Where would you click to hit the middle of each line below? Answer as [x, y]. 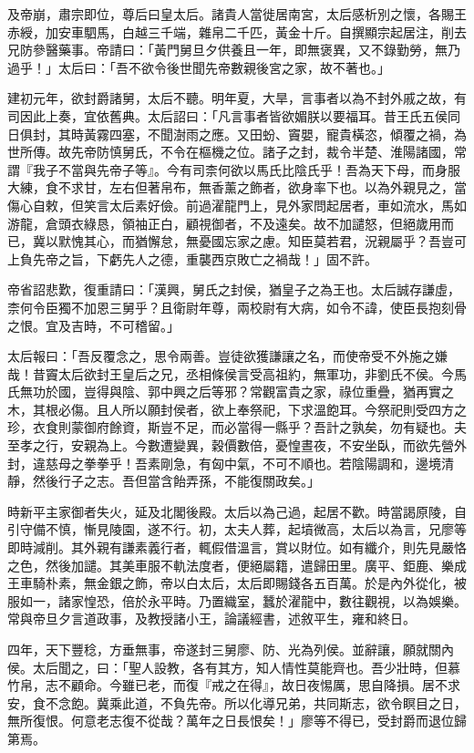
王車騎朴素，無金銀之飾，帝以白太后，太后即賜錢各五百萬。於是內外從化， [231, 583]
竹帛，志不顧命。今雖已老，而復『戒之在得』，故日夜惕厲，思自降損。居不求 [234, 685]
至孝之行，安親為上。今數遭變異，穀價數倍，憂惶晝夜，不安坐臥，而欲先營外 [237, 445]
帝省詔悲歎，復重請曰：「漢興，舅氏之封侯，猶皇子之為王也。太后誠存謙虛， [234, 289]
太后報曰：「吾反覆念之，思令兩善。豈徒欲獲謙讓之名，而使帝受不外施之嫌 [227, 356]
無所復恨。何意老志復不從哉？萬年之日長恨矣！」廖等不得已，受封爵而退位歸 [237, 721]
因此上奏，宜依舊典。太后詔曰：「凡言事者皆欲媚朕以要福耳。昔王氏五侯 [233, 115]
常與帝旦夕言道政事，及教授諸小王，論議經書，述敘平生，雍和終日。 [211, 619]
